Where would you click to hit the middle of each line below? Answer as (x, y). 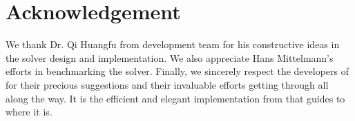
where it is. (29, 112)
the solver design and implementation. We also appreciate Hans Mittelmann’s (170, 57)
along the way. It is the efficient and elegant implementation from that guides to (175, 98)
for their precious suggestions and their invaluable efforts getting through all (167, 84)
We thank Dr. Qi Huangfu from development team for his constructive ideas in (173, 44)
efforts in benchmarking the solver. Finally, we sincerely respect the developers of (177, 71)
